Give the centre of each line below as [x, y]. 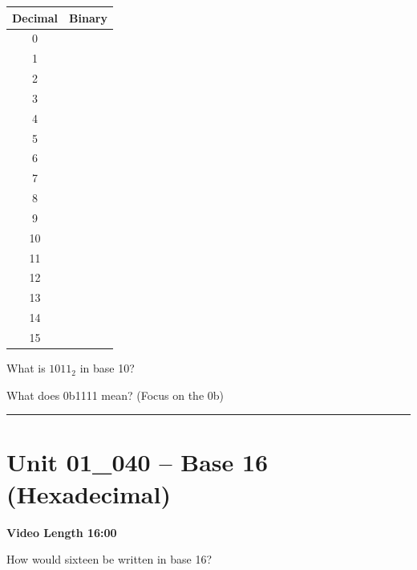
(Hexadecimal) [89, 493]
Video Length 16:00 [62, 532]
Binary [88, 17]
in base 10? [107, 368]
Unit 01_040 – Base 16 [138, 462]
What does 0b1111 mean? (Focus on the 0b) [115, 395]
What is [26, 368]
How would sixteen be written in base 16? [109, 559]
